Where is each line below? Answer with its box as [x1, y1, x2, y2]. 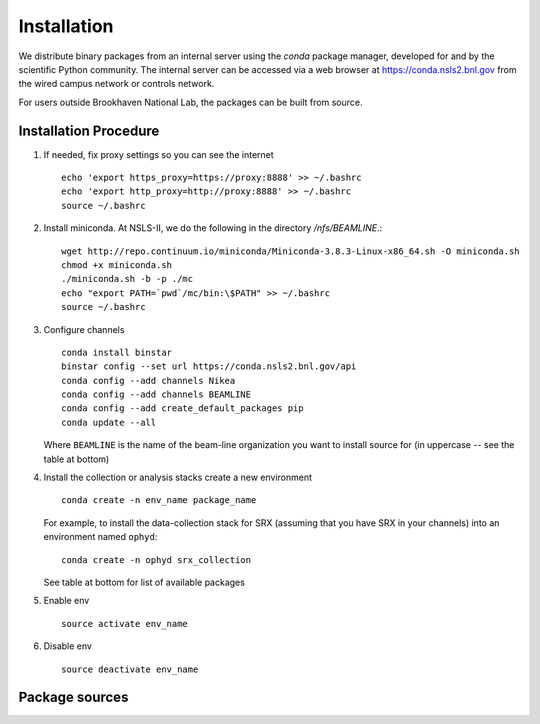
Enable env [43, 595, 90, 607]
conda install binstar [61, 346, 173, 358]
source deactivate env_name [61, 663, 199, 675]
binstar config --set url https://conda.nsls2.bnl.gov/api [61, 361, 357, 372]
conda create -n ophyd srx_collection [61, 554, 252, 565]
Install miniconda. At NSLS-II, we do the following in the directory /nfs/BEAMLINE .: [43, 222, 383, 234]
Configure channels [43, 323, 125, 335]
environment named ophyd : [43, 531, 158, 543]
